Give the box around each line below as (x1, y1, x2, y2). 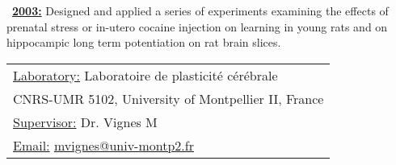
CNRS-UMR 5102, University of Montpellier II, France (13, 89, 324, 108)
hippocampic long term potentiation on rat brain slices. (6, 34, 281, 51)
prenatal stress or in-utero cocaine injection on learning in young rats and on (6, 18, 388, 35)
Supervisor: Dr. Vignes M (13, 112, 158, 131)
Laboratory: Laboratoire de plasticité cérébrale (13, 65, 278, 85)
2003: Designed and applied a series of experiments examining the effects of (12, 2, 389, 19)
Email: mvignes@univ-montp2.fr (13, 135, 194, 155)
